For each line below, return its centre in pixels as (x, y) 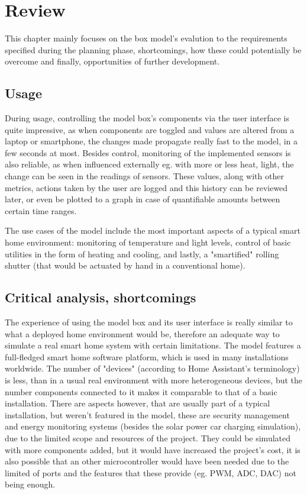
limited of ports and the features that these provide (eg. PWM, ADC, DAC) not (151, 472)
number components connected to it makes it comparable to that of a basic (141, 391)
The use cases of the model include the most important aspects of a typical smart (153, 230)
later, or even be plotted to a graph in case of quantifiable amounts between (143, 199)
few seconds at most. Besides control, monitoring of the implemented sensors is (148, 152)
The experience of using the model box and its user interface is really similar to (149, 322)
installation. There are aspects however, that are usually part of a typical (138, 403)
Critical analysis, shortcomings (101, 297)
